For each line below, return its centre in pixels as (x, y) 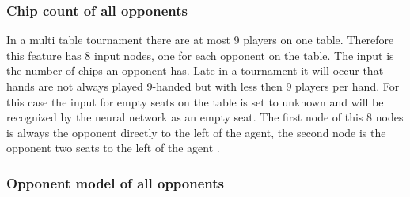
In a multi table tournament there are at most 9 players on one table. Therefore (200, 40)
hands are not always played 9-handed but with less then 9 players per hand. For (203, 86)
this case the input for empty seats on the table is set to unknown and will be (195, 101)
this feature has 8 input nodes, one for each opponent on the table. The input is (200, 55)
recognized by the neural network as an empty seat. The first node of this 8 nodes (205, 117)
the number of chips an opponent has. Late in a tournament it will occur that (195, 71)
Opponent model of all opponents (115, 182)
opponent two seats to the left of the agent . (113, 148)
